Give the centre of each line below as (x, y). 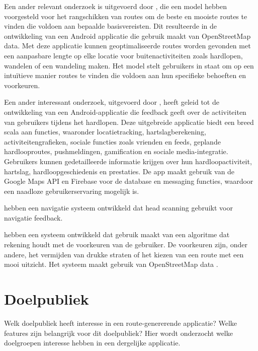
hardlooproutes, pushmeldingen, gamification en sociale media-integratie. (116, 151)
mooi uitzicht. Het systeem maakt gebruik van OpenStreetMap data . (111, 264)
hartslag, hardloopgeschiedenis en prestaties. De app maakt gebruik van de (119, 171)
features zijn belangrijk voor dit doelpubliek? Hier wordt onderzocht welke (118, 333)
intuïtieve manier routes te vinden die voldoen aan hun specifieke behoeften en (125, 75)
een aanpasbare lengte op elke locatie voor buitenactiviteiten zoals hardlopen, (123, 55)
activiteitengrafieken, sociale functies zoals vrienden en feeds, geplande (112, 141)
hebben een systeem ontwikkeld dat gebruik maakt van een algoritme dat (117, 234)
